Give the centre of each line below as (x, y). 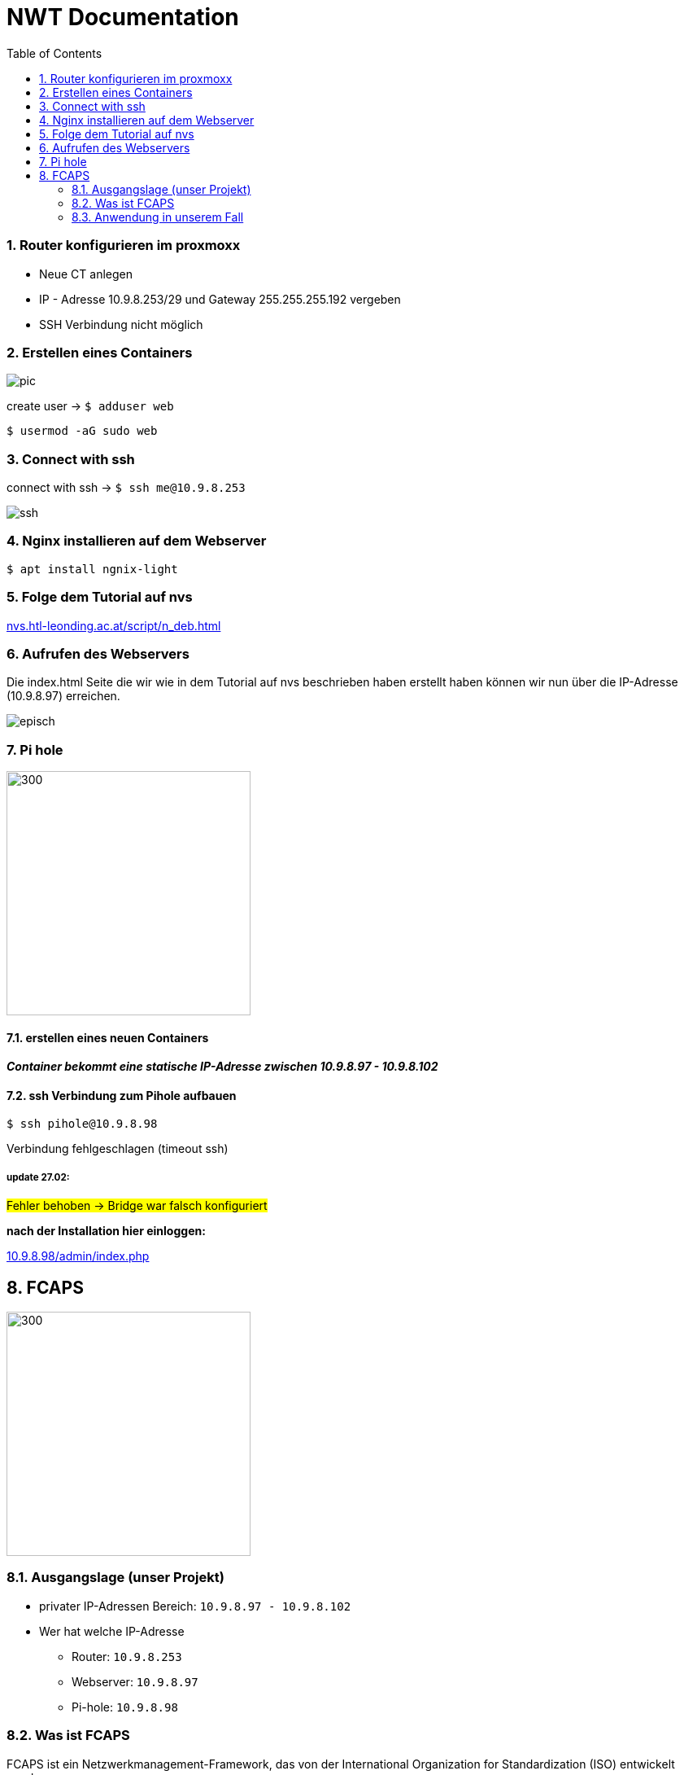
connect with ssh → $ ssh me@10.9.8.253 (126, 487)
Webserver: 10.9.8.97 (135, 1681)
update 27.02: (38, 1177)
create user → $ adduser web (90, 406)
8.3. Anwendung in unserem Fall (158, 217)
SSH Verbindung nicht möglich (121, 324)
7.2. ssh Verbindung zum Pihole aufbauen (122, 1095)
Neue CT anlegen (86, 274)
